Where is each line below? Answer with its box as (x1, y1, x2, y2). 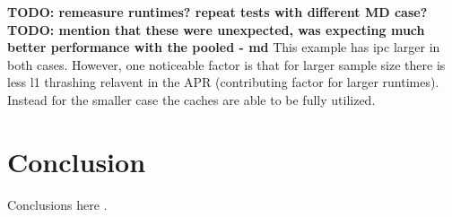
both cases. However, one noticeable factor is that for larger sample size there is (7, 55, 446, 74)
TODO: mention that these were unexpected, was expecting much (7, 20, 425, 39)
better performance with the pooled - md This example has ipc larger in (7, 38, 440, 56)
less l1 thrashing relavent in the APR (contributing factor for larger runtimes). (7, 73, 439, 91)
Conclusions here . (7, 195, 108, 213)
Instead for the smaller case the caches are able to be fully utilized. (7, 90, 376, 108)
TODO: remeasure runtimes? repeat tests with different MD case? (7, 3, 428, 21)
